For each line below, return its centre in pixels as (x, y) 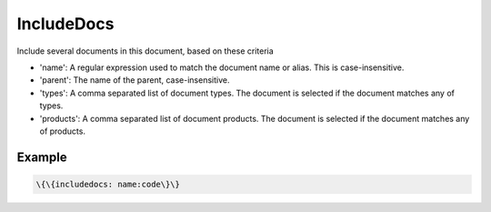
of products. (63, 131)
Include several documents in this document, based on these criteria (145, 51)
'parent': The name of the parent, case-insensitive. (135, 80)
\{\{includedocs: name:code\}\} (108, 184)
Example (42, 157)
